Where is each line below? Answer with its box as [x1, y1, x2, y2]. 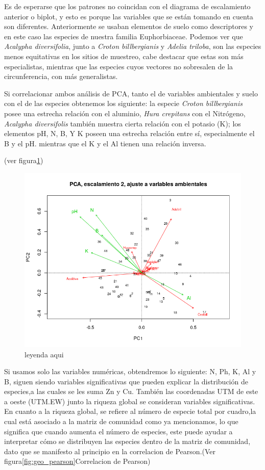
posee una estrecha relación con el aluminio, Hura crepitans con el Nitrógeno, [4, 108, 246, 118]
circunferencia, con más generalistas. [4, 71, 118, 82]
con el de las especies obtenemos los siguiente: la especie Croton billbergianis [4, 98, 243, 109]
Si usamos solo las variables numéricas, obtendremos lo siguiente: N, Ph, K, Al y [4, 366, 256, 377]
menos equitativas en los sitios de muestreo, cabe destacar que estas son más [4, 50, 244, 61]
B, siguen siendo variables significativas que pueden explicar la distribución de [4, 376, 248, 386]
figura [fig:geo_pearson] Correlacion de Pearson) [4, 456, 151, 466]
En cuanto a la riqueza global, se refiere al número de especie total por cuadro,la [4, 406, 256, 416]
